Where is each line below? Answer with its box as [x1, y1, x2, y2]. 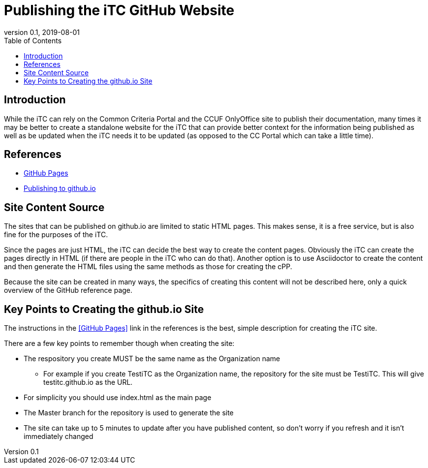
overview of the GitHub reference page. [4, 286, 133, 295]
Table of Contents [4, 36, 62, 45]
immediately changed [24, 432, 93, 441]
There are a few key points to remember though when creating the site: [4, 339, 235, 348]
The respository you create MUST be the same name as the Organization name [24, 354, 280, 363]
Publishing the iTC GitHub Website [4, 2, 235, 19]
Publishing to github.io [24, 184, 96, 193]
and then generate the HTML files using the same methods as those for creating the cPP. [4, 262, 292, 271]
